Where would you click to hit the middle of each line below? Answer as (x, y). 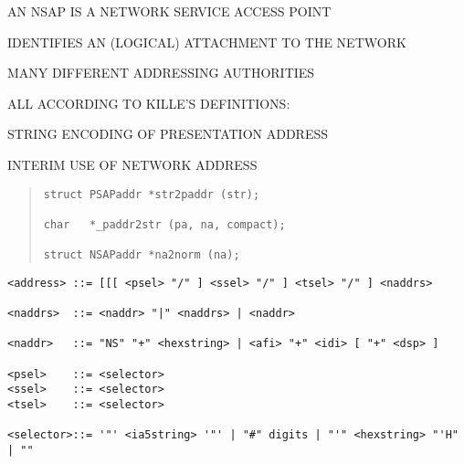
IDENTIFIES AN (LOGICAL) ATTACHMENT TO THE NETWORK (207, 42)
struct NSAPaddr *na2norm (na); (142, 255)
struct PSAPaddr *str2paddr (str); (152, 194)
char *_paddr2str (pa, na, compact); (164, 224)
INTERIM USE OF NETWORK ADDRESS (132, 164)
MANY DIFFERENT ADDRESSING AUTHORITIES (161, 73)
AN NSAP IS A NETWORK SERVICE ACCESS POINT (169, 11)
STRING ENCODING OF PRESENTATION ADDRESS (168, 134)
